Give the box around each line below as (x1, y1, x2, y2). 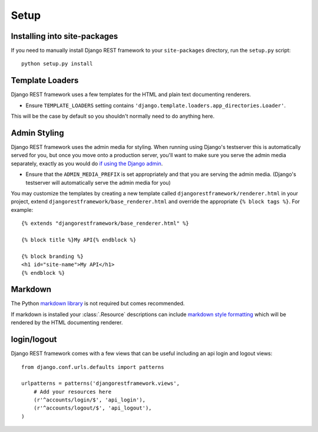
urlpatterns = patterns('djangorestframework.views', (21, 380, 180, 387)
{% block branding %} (21, 253, 84, 260)
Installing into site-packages (11, 31, 118, 41)
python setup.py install (21, 61, 93, 67)
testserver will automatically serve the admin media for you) (25, 179, 171, 186)
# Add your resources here (33, 388, 112, 395)
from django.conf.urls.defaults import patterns (21, 364, 164, 370)
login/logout (11, 334, 57, 344)
